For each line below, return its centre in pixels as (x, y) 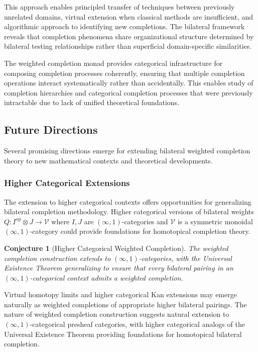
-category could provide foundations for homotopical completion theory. (140, 231)
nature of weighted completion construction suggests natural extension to (117, 314)
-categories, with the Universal (185, 258)
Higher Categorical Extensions (67, 183)
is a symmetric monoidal (215, 221)
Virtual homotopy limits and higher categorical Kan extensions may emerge (120, 294)
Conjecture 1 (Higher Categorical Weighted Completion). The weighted (116, 248)
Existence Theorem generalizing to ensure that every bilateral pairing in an (119, 268)
